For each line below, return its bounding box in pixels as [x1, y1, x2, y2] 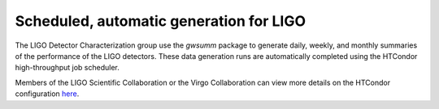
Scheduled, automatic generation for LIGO [15, 12, 306, 30]
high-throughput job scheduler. [15, 63, 120, 73]
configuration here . [15, 89, 80, 99]
